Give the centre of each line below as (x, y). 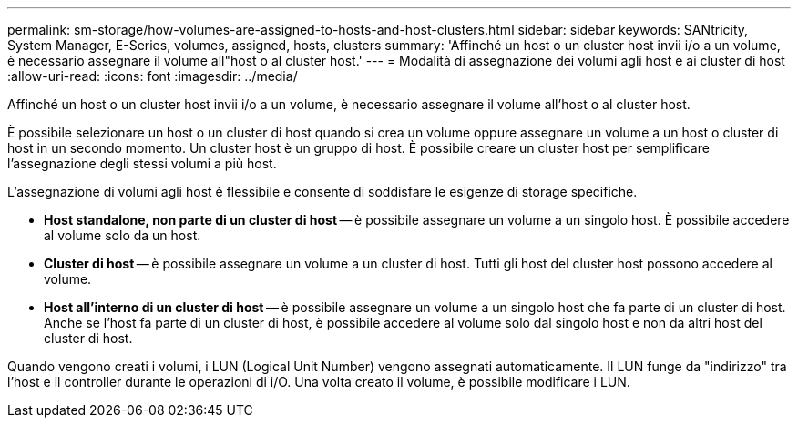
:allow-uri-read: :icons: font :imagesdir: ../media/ (153, 76)
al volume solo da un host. (123, 235)
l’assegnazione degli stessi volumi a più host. (142, 163)
